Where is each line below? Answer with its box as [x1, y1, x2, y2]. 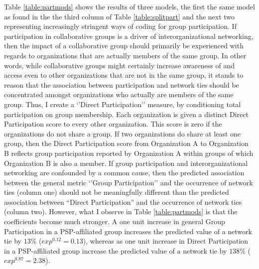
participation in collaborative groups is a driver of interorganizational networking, [4, 30, 254, 41]
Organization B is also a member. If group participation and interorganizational [4, 157, 248, 168]
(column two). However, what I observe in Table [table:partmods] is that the [4, 206, 238, 217]
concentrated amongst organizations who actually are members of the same [4, 89, 234, 100]
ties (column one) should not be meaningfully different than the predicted [4, 187, 229, 197]
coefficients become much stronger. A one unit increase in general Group [4, 216, 225, 227]
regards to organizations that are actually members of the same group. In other [4, 50, 247, 60]
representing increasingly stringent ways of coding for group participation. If [4, 21, 237, 31]
